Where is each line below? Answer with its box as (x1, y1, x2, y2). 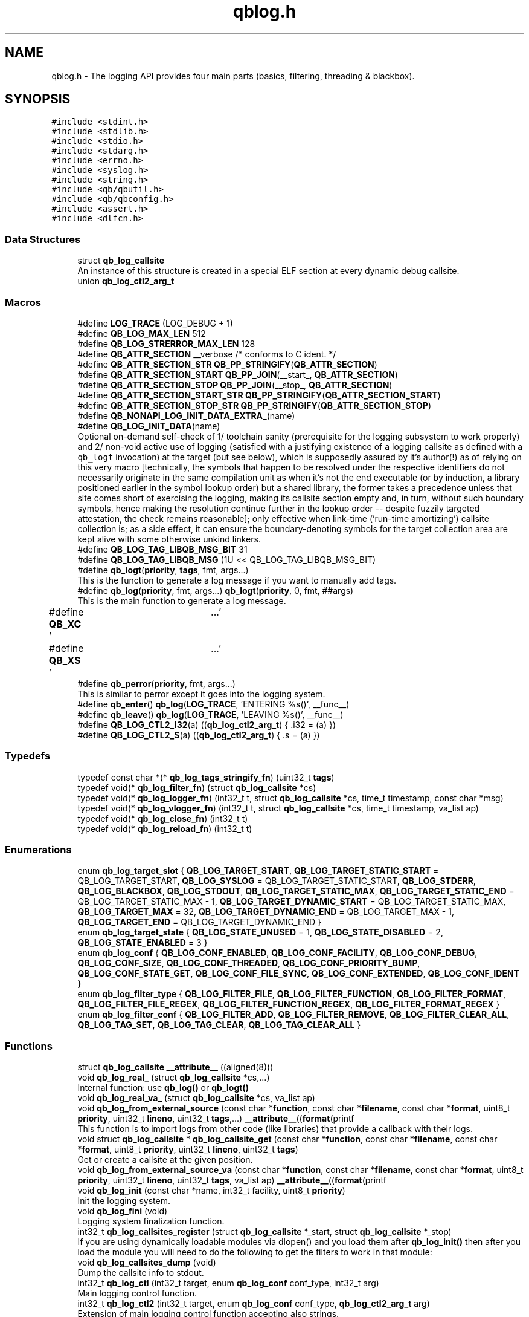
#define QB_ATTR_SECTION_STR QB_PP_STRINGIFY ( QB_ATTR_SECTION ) (77, 359, 377, 369)
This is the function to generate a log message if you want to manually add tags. (77, 574, 397, 585)
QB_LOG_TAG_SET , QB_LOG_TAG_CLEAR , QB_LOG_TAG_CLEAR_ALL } (77, 1019, 361, 1030)
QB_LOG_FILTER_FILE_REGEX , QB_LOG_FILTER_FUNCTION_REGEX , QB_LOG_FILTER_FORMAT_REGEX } (77, 999, 500, 1010)
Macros (5, 296, 41, 308)
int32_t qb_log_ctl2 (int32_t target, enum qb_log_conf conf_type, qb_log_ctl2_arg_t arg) (77, 1298, 430, 1309)
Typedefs (5, 750, 51, 763)
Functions (5, 1039, 53, 1052)
